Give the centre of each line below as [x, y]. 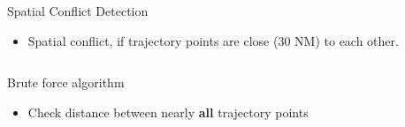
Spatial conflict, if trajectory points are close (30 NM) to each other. [213, 40]
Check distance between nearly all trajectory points [168, 112]
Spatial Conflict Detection [78, 11]
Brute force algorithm [66, 82]
